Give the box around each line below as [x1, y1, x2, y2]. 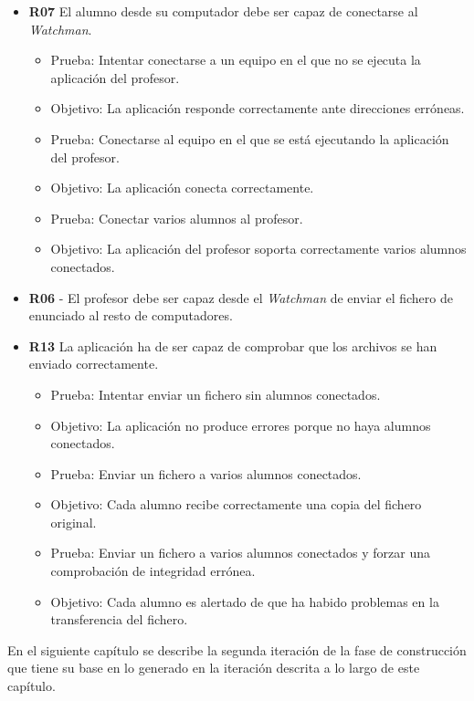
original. [50, 512, 97, 531]
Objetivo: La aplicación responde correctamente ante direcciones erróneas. [50, 99, 465, 118]
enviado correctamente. [28, 354, 159, 373]
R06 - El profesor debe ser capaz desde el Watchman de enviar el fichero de [28, 288, 453, 307]
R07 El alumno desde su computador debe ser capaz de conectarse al [28, 2, 418, 20]
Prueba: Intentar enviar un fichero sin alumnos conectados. [50, 384, 381, 403]
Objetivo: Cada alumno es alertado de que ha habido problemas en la [50, 591, 439, 611]
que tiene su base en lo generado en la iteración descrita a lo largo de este [7, 658, 420, 677]
